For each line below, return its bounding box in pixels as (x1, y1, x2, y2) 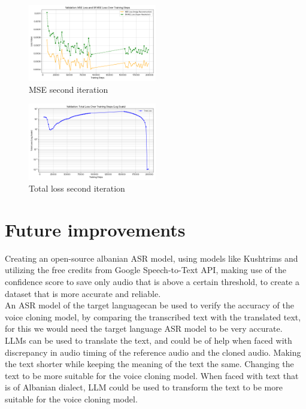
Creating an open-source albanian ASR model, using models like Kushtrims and (5, 252, 298, 264)
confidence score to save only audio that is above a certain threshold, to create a (5, 275, 299, 288)
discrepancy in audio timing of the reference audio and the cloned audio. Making (5, 346, 301, 358)
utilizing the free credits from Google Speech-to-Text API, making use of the (5, 263, 286, 276)
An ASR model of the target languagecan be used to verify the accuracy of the (5, 299, 294, 311)
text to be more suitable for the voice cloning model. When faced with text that (5, 369, 299, 381)
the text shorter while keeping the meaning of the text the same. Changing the (5, 358, 294, 370)
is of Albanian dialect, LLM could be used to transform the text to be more (5, 381, 283, 393)
